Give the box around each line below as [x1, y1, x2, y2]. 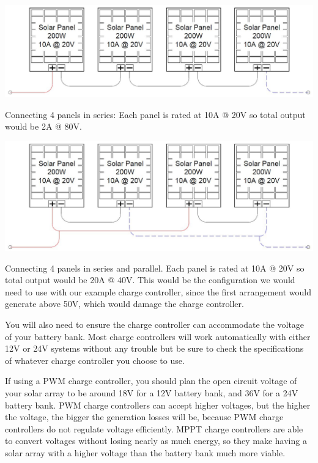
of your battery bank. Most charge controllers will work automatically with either [5, 330, 311, 343]
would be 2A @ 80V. [5, 120, 82, 133]
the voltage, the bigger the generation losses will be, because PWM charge [5, 410, 284, 423]
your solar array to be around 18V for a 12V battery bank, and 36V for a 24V [5, 386, 298, 399]
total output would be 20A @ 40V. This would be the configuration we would [5, 273, 295, 286]
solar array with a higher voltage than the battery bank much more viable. [5, 446, 286, 459]
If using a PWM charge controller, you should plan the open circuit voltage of [5, 374, 297, 387]
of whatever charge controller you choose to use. [5, 354, 185, 366]
